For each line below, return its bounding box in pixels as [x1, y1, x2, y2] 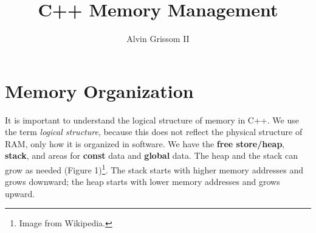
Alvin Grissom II [126, 32, 190, 45]
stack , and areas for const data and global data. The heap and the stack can [5, 149, 298, 162]
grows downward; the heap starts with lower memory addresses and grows [5, 175, 280, 188]
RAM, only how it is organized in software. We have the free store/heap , [5, 137, 285, 150]
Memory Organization [5, 78, 194, 103]
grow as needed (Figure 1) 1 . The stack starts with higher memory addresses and [5, 162, 303, 176]
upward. [5, 187, 35, 200]
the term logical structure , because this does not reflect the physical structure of [5, 125, 303, 138]
